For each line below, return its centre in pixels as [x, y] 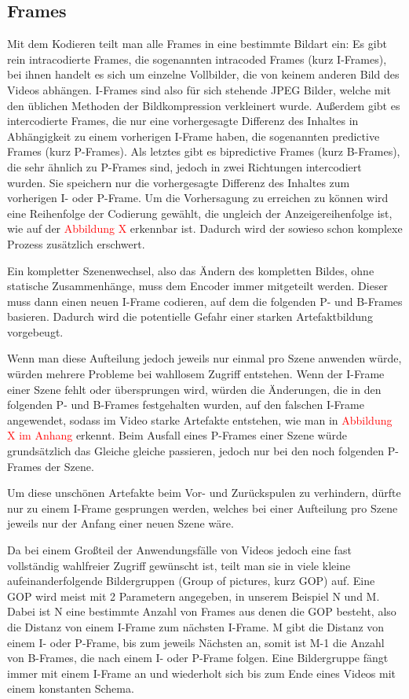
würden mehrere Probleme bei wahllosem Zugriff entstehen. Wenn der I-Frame [196, 374]
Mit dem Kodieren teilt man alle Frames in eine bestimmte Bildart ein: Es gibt [197, 44]
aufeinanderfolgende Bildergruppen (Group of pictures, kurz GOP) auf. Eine [191, 581]
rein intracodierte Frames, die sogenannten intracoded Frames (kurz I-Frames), [197, 59]
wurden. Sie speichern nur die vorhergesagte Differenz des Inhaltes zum [179, 182]
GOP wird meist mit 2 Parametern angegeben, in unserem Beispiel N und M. [194, 596]
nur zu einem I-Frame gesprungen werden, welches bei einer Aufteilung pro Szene [203, 508]
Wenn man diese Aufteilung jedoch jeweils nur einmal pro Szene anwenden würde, [204, 358]
